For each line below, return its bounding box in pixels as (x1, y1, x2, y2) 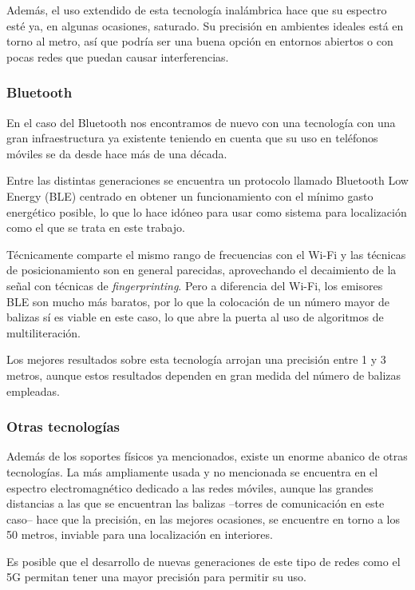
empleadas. (6, 382, 60, 399)
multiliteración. (6, 324, 81, 341)
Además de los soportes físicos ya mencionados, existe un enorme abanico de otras (6, 448, 408, 464)
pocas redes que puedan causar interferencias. (6, 48, 229, 65)
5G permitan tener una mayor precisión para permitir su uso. (6, 568, 306, 585)
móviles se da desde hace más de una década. (6, 145, 227, 161)
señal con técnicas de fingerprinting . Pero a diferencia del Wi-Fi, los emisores (6, 277, 383, 293)
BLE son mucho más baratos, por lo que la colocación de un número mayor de (6, 293, 390, 309)
